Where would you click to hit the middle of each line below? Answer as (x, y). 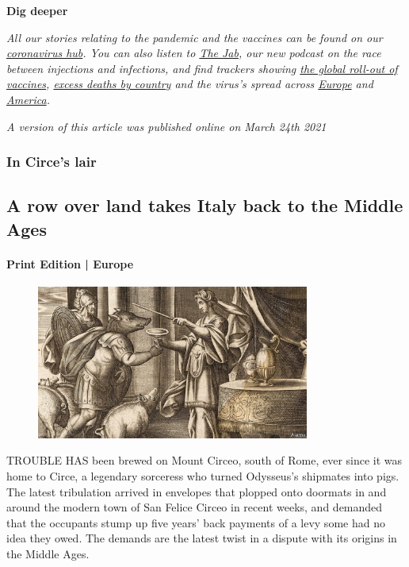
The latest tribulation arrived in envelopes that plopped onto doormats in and (197, 491)
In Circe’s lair (52, 162)
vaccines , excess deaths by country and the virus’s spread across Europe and (190, 84)
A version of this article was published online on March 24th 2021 (166, 126)
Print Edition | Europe (70, 263)
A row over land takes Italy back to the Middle (205, 205)
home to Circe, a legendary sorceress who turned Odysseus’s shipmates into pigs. (203, 475)
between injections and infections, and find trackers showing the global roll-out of (202, 68)
